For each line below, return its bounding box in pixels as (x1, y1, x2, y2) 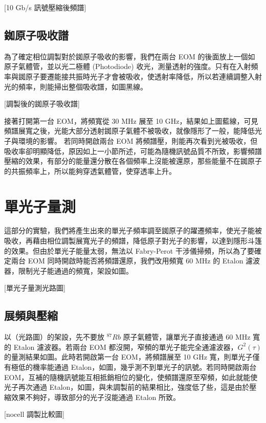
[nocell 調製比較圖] (4, 409, 64, 419)
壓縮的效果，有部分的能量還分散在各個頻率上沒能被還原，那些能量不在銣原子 (4, 155, 262, 166)
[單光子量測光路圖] (4, 282, 65, 293)
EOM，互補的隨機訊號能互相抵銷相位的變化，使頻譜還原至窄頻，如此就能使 (4, 371, 258, 382)
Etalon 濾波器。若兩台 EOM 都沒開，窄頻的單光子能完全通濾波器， (13, 341, 238, 352)
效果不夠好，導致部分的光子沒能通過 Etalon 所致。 (11, 391, 180, 402)
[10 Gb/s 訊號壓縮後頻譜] (4, 2, 86, 12)
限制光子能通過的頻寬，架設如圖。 (18, 265, 133, 276)
